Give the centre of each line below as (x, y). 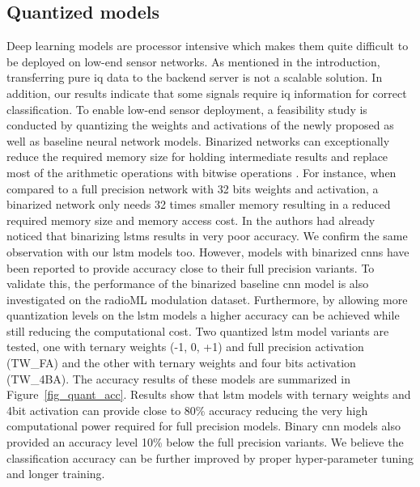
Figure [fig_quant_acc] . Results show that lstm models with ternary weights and (209, 394)
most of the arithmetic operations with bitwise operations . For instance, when (202, 172)
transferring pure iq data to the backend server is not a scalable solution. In (195, 77)
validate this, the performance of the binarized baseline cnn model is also (188, 284)
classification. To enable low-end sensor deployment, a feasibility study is (187, 109)
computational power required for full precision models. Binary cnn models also (204, 426)
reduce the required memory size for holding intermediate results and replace (197, 157)
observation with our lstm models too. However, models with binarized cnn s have (208, 251)
